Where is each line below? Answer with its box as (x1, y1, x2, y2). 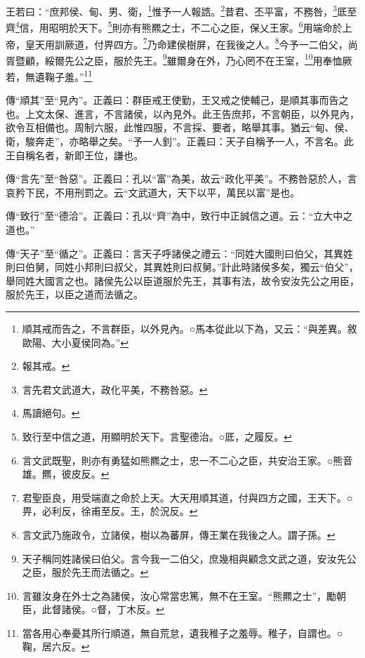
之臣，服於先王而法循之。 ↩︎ (22, 565, 149, 579)
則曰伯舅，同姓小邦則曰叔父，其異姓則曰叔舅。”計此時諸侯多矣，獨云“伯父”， (6, 260, 359, 274)
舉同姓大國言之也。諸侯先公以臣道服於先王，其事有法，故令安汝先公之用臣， (6, 273, 359, 288)
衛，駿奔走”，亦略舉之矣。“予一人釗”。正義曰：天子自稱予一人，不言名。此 (6, 134, 354, 149)
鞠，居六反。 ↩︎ (22, 639, 90, 654)
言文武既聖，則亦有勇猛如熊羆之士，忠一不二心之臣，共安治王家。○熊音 (22, 452, 353, 467)
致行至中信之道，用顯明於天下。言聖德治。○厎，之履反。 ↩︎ (22, 429, 292, 443)
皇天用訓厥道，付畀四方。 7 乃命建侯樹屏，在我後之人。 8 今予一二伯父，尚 (25, 34, 358, 51)
